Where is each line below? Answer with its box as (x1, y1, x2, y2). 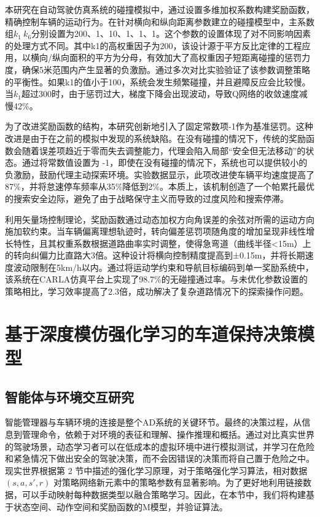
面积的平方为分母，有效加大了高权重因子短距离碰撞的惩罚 (69, 51, 302, 64)
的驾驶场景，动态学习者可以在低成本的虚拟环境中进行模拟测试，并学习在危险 (5, 440, 314, 453)
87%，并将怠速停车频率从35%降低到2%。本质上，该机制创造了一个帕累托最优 (5, 180, 314, 193)
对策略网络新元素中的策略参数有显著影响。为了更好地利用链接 (53, 476, 303, 489)
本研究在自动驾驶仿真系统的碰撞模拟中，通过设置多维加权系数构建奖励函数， (5, 3, 314, 15)
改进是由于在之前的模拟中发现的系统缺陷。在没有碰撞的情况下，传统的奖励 (5, 131, 306, 144)
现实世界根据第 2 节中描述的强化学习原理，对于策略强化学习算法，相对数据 (5, 464, 308, 476)
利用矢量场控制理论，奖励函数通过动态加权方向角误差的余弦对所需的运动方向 (5, 212, 314, 225)
